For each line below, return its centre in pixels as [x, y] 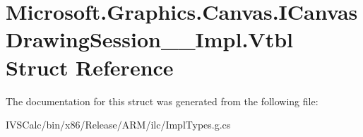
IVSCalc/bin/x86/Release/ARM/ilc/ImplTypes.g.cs [118, 125]
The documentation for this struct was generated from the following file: [162, 101]
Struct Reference [90, 67]
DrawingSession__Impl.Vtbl [150, 39]
